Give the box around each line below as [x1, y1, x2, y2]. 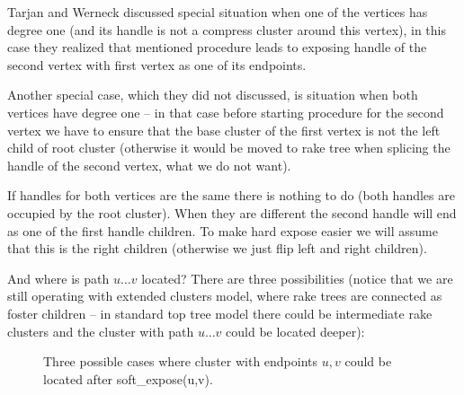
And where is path [7, 268, 110, 287]
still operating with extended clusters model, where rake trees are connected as [7, 286, 442, 305]
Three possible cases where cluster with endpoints [43, 352, 318, 371]
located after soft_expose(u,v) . [43, 369, 213, 388]
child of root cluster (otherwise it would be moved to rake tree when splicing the [7, 138, 451, 157]
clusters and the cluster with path [7, 321, 194, 340]
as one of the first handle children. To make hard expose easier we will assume [7, 221, 438, 240]
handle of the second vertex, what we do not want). [7, 155, 291, 174]
